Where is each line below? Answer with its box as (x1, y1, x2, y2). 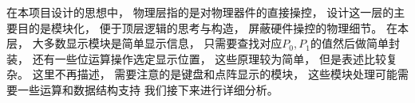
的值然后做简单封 (310, 35, 400, 51)
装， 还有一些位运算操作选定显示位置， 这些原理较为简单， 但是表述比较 (6, 50, 386, 67)
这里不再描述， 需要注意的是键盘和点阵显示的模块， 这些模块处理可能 (32, 66, 397, 82)
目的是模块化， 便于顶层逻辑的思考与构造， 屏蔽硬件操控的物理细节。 (17, 19, 383, 36)
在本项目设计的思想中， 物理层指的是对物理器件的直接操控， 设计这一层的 (6, 4, 394, 20)
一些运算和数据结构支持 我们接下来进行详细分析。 (17, 81, 279, 97)
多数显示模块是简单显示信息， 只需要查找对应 (43, 35, 283, 51)
